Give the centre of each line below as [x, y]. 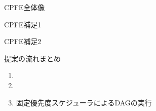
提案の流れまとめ [32, 58]
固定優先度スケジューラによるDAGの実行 [84, 102]
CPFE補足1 [23, 24]
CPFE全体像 [25, 7]
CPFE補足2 [23, 41]
